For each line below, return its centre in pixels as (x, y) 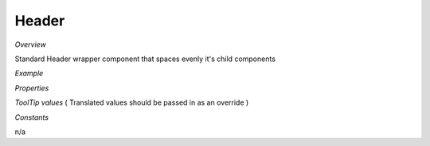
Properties (32, 88)
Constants (32, 117)
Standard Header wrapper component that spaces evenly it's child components (145, 59)
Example (29, 73)
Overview (31, 44)
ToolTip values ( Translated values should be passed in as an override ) (132, 102)
